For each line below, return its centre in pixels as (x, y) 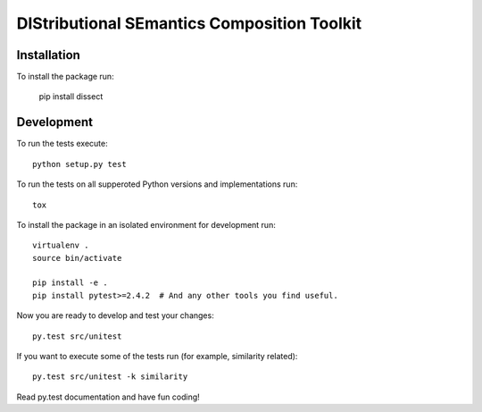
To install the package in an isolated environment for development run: (146, 224)
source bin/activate (77, 258)
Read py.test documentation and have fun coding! (108, 397)
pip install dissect (71, 97)
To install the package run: (66, 77)
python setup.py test (79, 164)
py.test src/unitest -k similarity (110, 377)
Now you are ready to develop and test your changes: (115, 315)
